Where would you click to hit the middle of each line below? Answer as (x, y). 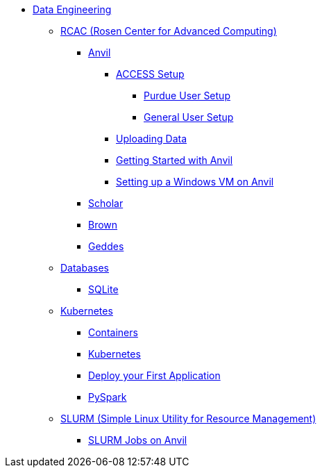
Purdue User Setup (187, 96)
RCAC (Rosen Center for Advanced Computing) (169, 31)
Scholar (106, 203)
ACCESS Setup (150, 74)
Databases (85, 268)
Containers (113, 332)
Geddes (106, 246)
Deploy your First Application (154, 375)
